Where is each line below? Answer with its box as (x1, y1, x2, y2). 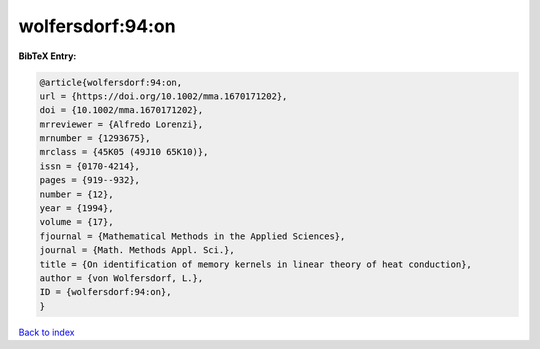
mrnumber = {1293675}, (39, 133, 151, 144)
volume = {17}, (39, 216, 114, 228)
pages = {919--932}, (39, 175, 140, 186)
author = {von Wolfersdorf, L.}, (39, 273, 204, 284)
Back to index (18, 326, 75, 338)
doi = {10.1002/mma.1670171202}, (39, 105, 204, 116)
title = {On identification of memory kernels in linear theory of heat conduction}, (39, 258, 472, 270)
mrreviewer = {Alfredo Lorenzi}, (39, 118, 204, 130)
